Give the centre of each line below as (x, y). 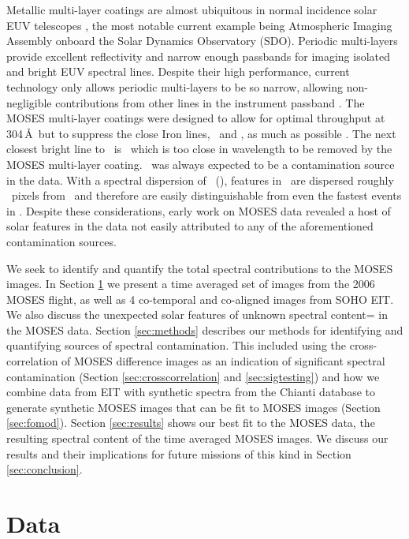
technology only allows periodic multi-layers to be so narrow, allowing (175, 86)
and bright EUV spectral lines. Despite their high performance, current (178, 71)
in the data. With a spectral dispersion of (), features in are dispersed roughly (200, 180)
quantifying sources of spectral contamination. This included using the (177, 345)
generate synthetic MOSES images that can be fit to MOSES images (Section (193, 407)
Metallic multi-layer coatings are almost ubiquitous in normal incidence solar (192, 9)
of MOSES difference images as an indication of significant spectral (223, 361)
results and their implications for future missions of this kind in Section (179, 453)
